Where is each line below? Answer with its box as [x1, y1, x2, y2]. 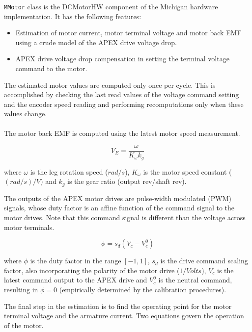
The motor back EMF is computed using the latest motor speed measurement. [4, 128, 240, 138]
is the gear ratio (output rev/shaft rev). [67, 176, 187, 186]
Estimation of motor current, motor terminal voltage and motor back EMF [15, 27, 242, 38]
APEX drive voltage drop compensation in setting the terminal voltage [15, 53, 229, 64]
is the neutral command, [158, 275, 232, 285]
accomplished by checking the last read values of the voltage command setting [4, 89, 239, 100]
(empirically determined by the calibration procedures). [59, 284, 226, 294]
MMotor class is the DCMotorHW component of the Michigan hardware [4, 1, 218, 11]
